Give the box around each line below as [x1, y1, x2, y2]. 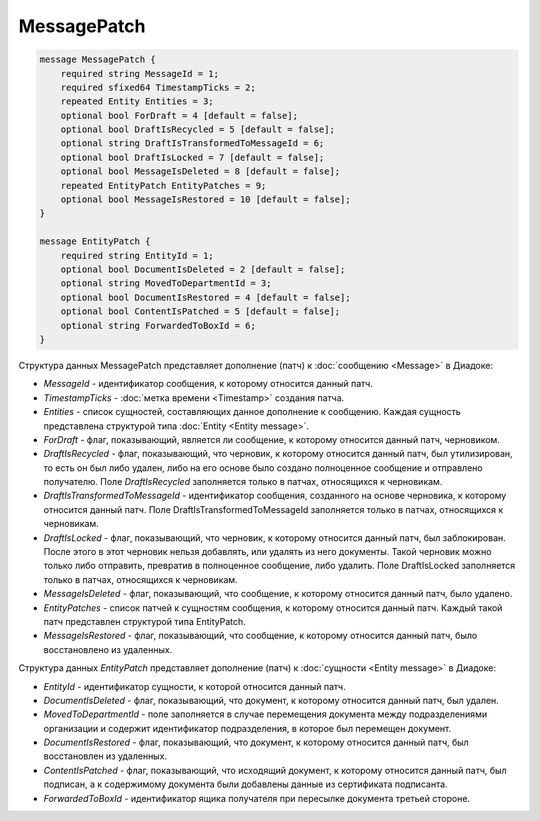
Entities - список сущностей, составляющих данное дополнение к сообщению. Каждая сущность [43, 406, 462, 418]
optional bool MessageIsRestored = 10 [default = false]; [60, 194, 351, 205]
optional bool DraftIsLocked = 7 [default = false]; [60, 151, 325, 163]
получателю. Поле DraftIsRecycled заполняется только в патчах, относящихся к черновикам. [43, 476, 443, 488]
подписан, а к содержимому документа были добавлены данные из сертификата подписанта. [43, 778, 449, 790]
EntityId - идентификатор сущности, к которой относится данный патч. [43, 680, 346, 692]
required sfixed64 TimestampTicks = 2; [60, 81, 257, 93]
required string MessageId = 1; [60, 68, 220, 79]
